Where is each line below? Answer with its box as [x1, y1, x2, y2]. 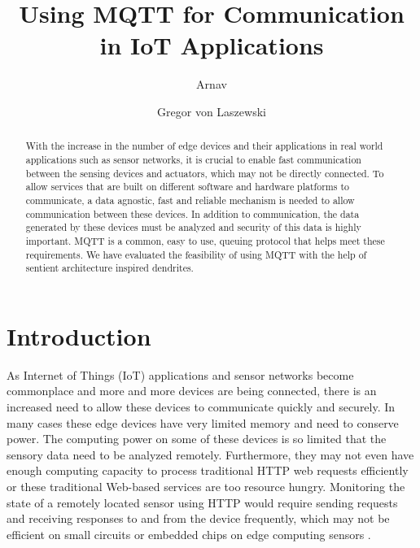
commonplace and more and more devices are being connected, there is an [7, 382, 377, 399]
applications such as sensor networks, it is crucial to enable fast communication [25, 152, 361, 166]
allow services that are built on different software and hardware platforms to [25, 180, 349, 194]
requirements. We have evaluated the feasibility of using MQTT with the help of [25, 247, 367, 261]
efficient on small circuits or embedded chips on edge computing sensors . [7, 525, 371, 542]
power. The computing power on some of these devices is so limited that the [7, 430, 387, 447]
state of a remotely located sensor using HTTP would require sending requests [7, 494, 398, 511]
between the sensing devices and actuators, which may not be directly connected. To [25, 166, 384, 180]
